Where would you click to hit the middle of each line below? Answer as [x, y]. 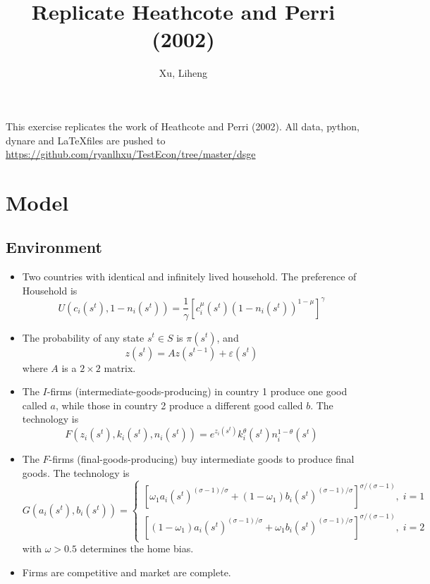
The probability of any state [83, 337]
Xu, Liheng [183, 73]
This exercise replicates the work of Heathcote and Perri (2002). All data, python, [183, 126]
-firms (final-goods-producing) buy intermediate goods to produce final [202, 459]
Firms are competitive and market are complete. [127, 572]
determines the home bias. [137, 548]
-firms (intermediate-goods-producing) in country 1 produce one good [197, 391]
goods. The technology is [76, 473]
